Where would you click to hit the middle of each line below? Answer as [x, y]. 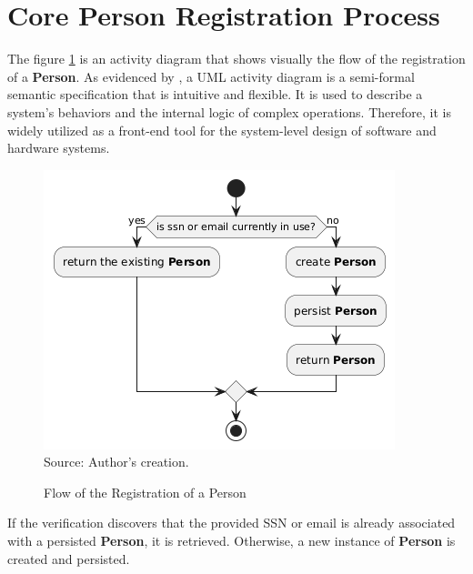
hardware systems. [59, 148]
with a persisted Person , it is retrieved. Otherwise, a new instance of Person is [231, 541]
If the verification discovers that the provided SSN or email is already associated [231, 523]
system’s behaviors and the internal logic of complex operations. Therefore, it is [229, 111]
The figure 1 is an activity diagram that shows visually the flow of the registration [236, 59]
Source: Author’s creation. [116, 462]
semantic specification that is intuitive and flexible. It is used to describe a [215, 94]
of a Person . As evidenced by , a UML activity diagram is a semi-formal [211, 76]
